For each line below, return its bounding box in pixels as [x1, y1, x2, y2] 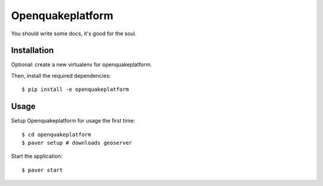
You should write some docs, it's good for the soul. [11, 30, 137, 37]
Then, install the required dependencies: [11, 72, 111, 79]
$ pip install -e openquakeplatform [22, 86, 129, 93]
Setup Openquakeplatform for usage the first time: [11, 117, 136, 124]
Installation [11, 45, 54, 56]
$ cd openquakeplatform [22, 131, 92, 138]
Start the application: [11, 153, 63, 160]
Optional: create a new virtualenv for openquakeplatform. [11, 61, 153, 68]
